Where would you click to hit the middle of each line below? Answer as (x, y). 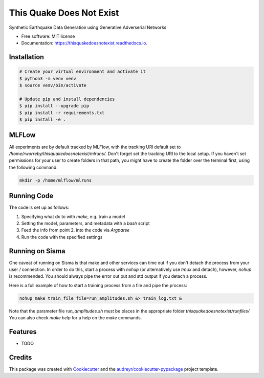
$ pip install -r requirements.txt (62, 113)
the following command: (33, 167)
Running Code (31, 196)
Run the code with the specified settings (62, 237)
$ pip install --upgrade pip (54, 106)
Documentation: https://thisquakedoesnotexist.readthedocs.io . (84, 43)
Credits (21, 357)
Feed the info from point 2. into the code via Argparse (75, 230)
